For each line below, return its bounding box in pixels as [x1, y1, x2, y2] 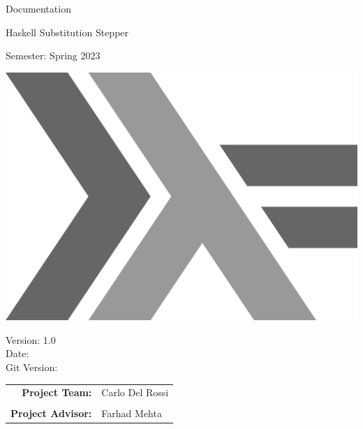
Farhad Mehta [101, 406, 162, 421]
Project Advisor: [10, 406, 92, 421]
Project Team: [22, 385, 92, 400]
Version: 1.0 [6, 332, 56, 347]
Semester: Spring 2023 [6, 48, 101, 63]
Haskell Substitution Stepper [6, 24, 129, 39]
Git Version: [6, 359, 58, 374]
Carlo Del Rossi [101, 385, 169, 400]
